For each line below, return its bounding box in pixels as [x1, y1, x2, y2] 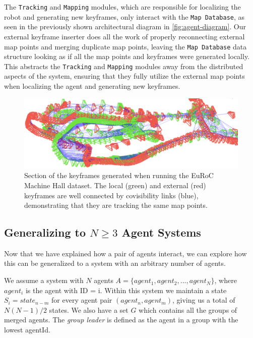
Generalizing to [4, 224, 86, 240]
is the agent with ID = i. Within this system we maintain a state [25, 285, 227, 295]
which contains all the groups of [139, 304, 237, 315]
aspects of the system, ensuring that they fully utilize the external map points [4, 71, 245, 81]
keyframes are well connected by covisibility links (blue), [24, 190, 199, 200]
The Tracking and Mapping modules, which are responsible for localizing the [4, 2, 241, 12]
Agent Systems [121, 224, 201, 240]
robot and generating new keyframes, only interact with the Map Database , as [4, 11, 245, 22]
